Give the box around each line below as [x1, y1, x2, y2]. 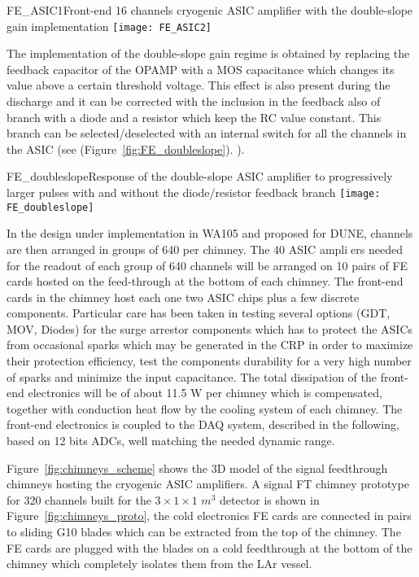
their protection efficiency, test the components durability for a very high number [7, 352, 412, 369]
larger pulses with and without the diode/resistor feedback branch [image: [7, 184, 381, 200]
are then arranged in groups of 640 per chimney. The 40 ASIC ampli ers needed [7, 240, 403, 257]
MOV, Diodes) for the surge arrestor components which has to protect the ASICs [7, 320, 413, 337]
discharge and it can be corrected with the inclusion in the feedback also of [7, 93, 381, 110]
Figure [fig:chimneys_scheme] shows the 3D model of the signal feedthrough [7, 459, 388, 476]
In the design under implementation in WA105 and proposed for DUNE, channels [7, 225, 413, 242]
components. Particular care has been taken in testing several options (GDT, [7, 304, 391, 321]
